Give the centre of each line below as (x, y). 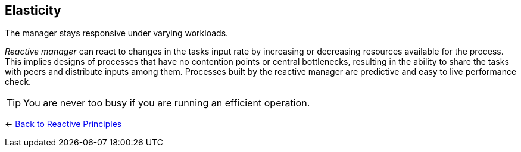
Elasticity (33, 10)
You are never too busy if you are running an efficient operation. (167, 103)
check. (18, 82)
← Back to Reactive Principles (63, 124)
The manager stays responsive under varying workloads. (117, 33)
